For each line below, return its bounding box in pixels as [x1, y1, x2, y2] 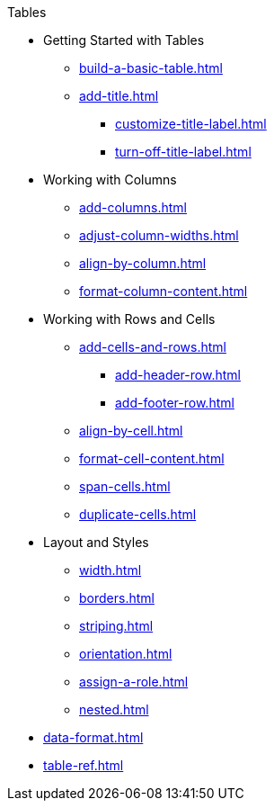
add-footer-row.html [115, 395, 234, 410]
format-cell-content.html [79, 451, 225, 466]
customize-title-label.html [115, 116, 267, 131]
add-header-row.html [115, 367, 241, 382]
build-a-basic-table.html [79, 60, 223, 76]
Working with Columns [43, 172, 177, 187]
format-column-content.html [79, 283, 248, 299]
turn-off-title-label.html [115, 144, 252, 159]
